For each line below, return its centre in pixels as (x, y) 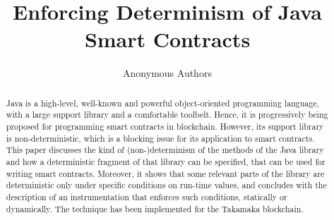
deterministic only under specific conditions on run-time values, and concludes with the (166, 185)
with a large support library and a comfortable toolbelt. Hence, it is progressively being (167, 115)
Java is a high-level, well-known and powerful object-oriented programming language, (162, 103)
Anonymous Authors (167, 73)
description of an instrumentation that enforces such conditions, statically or (147, 196)
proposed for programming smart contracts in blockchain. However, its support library (165, 127)
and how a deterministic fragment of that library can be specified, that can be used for (166, 161)
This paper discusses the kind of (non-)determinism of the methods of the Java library (165, 150)
